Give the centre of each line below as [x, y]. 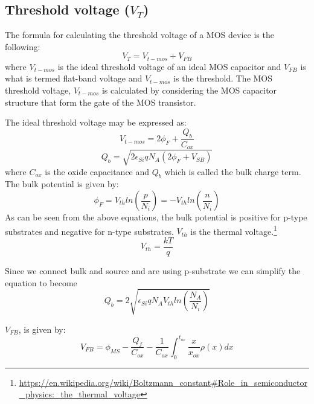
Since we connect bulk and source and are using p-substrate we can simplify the [153, 270]
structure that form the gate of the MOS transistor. [101, 102]
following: [23, 46]
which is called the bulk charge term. [233, 171]
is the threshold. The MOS [223, 78]
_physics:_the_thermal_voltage [79, 394]
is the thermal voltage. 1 [234, 230]
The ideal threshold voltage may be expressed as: [96, 122]
